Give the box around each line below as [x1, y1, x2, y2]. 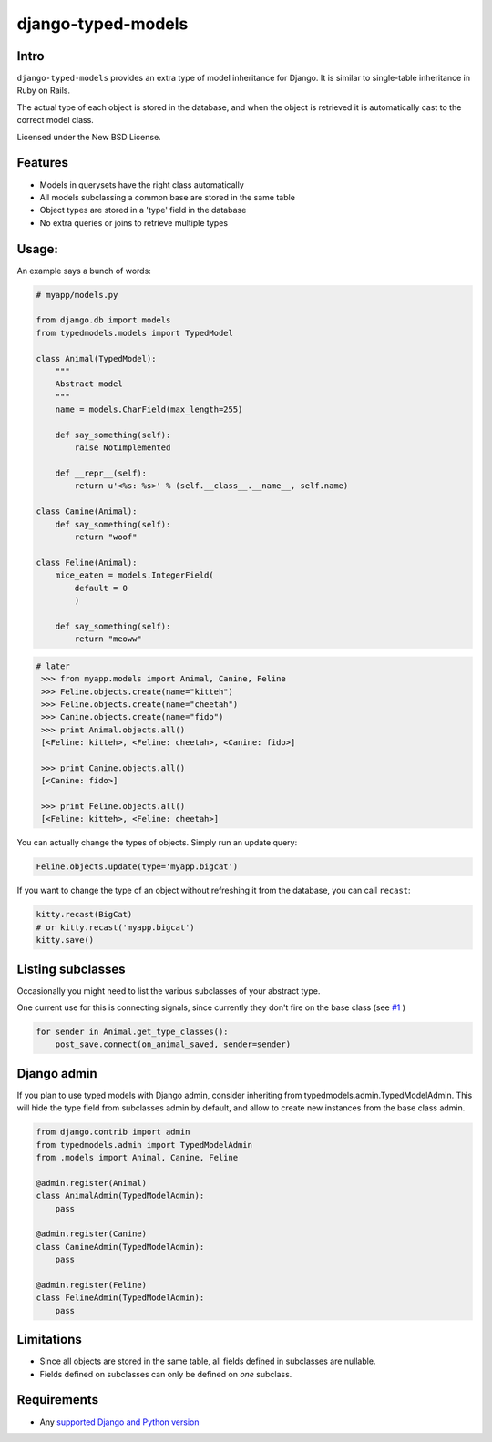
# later [36, 660, 70, 671]
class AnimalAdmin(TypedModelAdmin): [36, 1191, 205, 1202]
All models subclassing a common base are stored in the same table [39, 191, 296, 202]
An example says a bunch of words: [16, 265, 152, 276]
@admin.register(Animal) [36, 1178, 148, 1188]
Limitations [16, 1332, 82, 1347]
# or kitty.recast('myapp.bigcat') [36, 922, 195, 933]
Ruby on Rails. [16, 85, 71, 96]
